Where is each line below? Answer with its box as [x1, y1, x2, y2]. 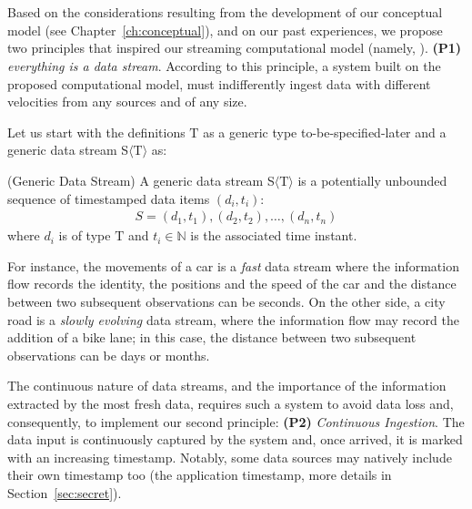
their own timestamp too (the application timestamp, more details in [7, 465, 392, 484]
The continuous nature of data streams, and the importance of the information [7, 376, 447, 395]
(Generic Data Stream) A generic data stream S [7, 170, 275, 189]
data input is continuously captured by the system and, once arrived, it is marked [7, 430, 463, 449]
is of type [58, 226, 111, 245]
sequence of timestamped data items [7, 188, 210, 208]
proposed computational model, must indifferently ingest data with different [7, 74, 431, 93]
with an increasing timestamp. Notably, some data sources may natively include [7, 447, 452, 466]
